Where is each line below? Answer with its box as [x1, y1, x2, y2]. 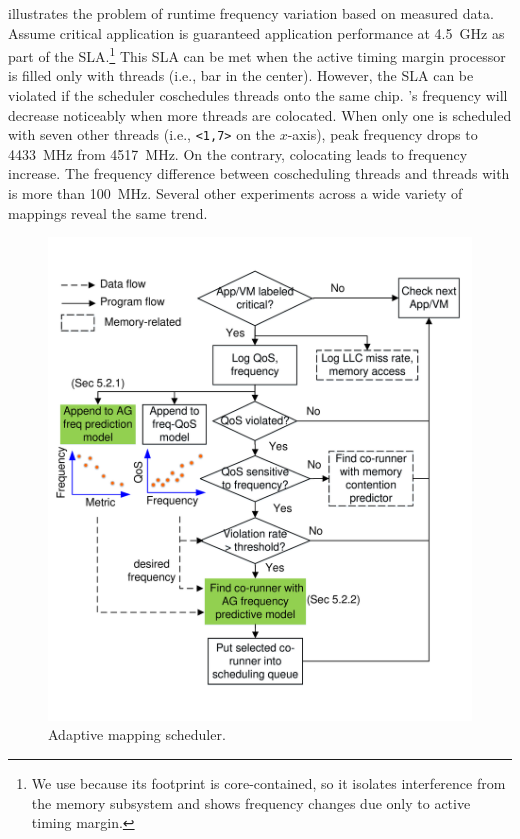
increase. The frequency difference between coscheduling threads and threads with [8, 163, 510, 184]
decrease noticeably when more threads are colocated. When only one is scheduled [8, 104, 512, 125]
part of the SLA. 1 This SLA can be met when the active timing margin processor [8, 43, 506, 66]
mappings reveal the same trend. [8, 202, 208, 223]
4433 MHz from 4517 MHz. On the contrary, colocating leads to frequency [8, 143, 468, 164]
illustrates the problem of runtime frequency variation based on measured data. [8, 3, 494, 23]
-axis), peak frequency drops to [287, 124, 478, 145]
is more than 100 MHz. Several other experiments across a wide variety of [8, 183, 463, 204]
